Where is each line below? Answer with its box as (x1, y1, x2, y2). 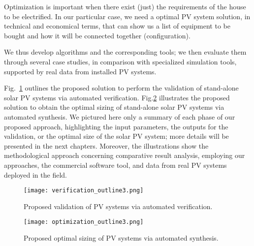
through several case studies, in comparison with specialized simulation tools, (4, 56, 237, 66)
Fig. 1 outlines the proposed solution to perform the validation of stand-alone (4, 83, 239, 93)
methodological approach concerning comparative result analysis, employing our (4, 150, 245, 160)
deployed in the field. (4, 169, 67, 180)
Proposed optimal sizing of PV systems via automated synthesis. (24, 233, 219, 243)
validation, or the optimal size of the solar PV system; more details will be (4, 131, 229, 141)
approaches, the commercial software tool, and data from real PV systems (4, 159, 227, 170)
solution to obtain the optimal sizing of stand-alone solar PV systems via (4, 102, 224, 112)
